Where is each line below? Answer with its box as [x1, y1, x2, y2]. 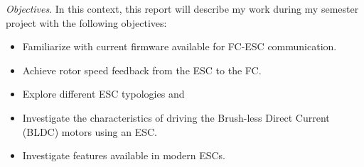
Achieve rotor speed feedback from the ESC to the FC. [22, 62, 262, 77]
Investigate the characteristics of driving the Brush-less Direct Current [22, 110, 330, 125]
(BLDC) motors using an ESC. [22, 124, 157, 139]
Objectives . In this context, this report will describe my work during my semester [6, 1, 359, 16]
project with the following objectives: [6, 15, 167, 30]
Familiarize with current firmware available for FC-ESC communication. [22, 39, 337, 54]
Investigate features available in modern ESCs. [22, 148, 225, 163]
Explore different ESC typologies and [22, 86, 185, 101]
